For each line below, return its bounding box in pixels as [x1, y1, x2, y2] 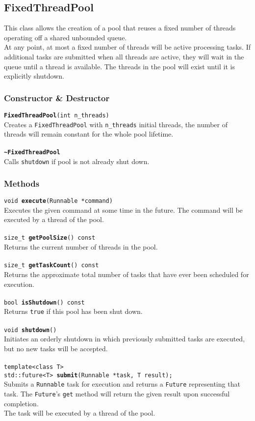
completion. [4, 398, 39, 408]
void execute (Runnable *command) [4, 197, 113, 205]
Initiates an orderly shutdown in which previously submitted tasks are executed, [4, 334, 245, 344]
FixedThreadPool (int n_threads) [4, 112, 109, 119]
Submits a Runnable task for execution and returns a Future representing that [4, 379, 240, 389]
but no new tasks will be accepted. [4, 343, 108, 353]
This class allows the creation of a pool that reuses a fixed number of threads [4, 23, 236, 33]
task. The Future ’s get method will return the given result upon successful [4, 389, 230, 399]
